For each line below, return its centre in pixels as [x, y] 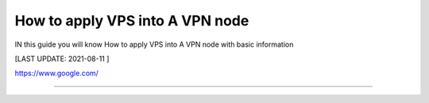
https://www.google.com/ [57, 73]
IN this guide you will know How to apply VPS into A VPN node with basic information [154, 44]
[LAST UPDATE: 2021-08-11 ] [62, 59]
